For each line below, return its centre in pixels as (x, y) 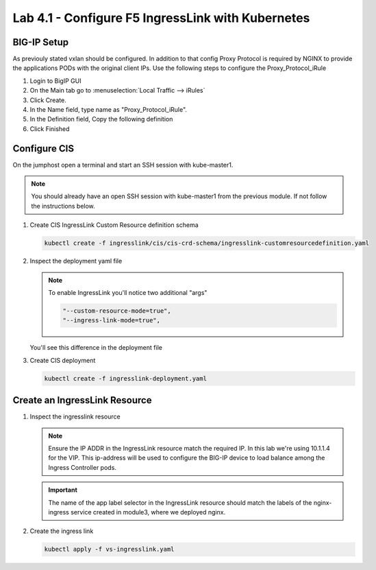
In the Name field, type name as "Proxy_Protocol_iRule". (109, 110)
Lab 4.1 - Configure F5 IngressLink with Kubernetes (161, 18)
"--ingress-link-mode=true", (112, 320)
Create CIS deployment (63, 360)
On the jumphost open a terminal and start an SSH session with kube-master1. (123, 165)
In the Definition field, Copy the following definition (101, 119)
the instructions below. (63, 206)
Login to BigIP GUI (55, 81)
